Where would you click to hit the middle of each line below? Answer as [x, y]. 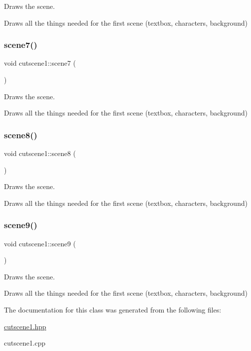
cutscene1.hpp [25, 326]
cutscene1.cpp [25, 343]
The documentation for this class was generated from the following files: [113, 309]
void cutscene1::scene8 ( [40, 153]
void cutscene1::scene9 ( [40, 243]
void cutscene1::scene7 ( [40, 63]
